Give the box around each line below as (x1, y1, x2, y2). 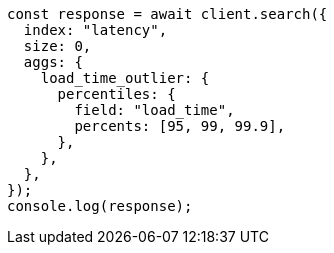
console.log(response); (7, 198, 193, 214)
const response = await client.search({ (7, 6, 328, 22)
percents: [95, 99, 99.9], (74, 118, 286, 134)
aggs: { (23, 54, 83, 70)
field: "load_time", (74, 102, 235, 118)
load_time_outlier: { (40, 70, 210, 86)
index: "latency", (23, 22, 168, 38)
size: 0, (23, 38, 92, 54)
